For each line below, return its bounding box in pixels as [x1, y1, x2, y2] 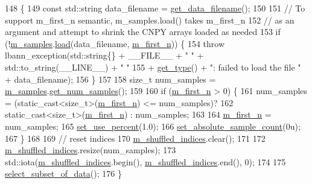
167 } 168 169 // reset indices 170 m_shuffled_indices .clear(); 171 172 [5, 132, 266, 144]
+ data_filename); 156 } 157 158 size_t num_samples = [5, 72, 216, 85]
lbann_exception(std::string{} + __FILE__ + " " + [5, 49, 204, 62]
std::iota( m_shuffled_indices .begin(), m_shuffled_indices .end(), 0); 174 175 [5, 155, 286, 168]
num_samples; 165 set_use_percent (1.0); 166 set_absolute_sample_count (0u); [5, 119, 301, 132]
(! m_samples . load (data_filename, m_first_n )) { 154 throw [5, 37, 224, 49]
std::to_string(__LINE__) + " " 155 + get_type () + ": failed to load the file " [5, 60, 301, 73]
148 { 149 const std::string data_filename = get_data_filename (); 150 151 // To [5, 2, 305, 14]
